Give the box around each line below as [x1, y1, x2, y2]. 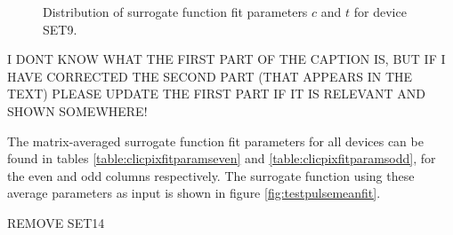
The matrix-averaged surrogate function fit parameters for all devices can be [7, 131, 424, 150]
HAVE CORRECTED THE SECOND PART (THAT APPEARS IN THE [7, 67, 413, 85]
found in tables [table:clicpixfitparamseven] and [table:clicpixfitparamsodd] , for [7, 149, 436, 168]
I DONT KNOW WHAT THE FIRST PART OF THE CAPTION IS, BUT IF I [7, 50, 446, 68]
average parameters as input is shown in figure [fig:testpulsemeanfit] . [7, 184, 381, 202]
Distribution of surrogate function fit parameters [43, 3, 308, 20]
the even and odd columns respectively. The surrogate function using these [7, 166, 415, 184]
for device [353, 3, 407, 20]
